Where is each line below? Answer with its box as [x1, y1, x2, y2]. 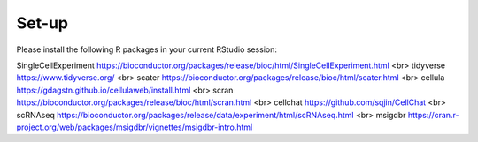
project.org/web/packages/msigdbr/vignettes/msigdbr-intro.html [16, 122, 253, 132]
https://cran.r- [407, 109, 459, 120]
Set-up [16, 13, 68, 33]
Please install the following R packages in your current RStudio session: [16, 44, 278, 55]
